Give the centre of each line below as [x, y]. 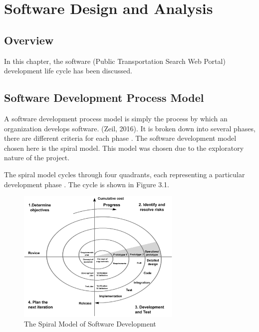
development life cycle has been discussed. [68, 71]
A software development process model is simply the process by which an [116, 118]
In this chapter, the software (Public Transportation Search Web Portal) [115, 61]
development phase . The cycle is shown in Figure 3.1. [87, 184]
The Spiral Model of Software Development [90, 324]
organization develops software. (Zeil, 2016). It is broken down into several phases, [130, 128]
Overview [29, 40]
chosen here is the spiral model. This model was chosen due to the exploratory [124, 148]
